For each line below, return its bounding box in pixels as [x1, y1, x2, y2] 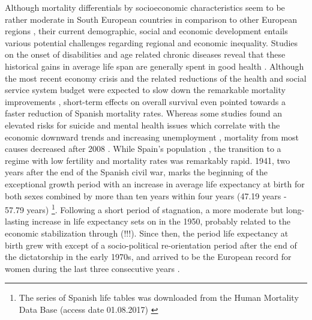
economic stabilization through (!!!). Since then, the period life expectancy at [5, 226, 289, 239]
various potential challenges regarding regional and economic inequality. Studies [5, 36, 298, 49]
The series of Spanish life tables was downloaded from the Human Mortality [19, 291, 299, 304]
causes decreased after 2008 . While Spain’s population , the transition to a [5, 142, 281, 155]
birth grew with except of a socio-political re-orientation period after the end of [5, 238, 297, 251]
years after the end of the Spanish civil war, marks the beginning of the [5, 166, 268, 178]
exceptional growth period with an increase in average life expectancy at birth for [5, 177, 305, 190]
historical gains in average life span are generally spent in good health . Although [5, 59, 304, 72]
